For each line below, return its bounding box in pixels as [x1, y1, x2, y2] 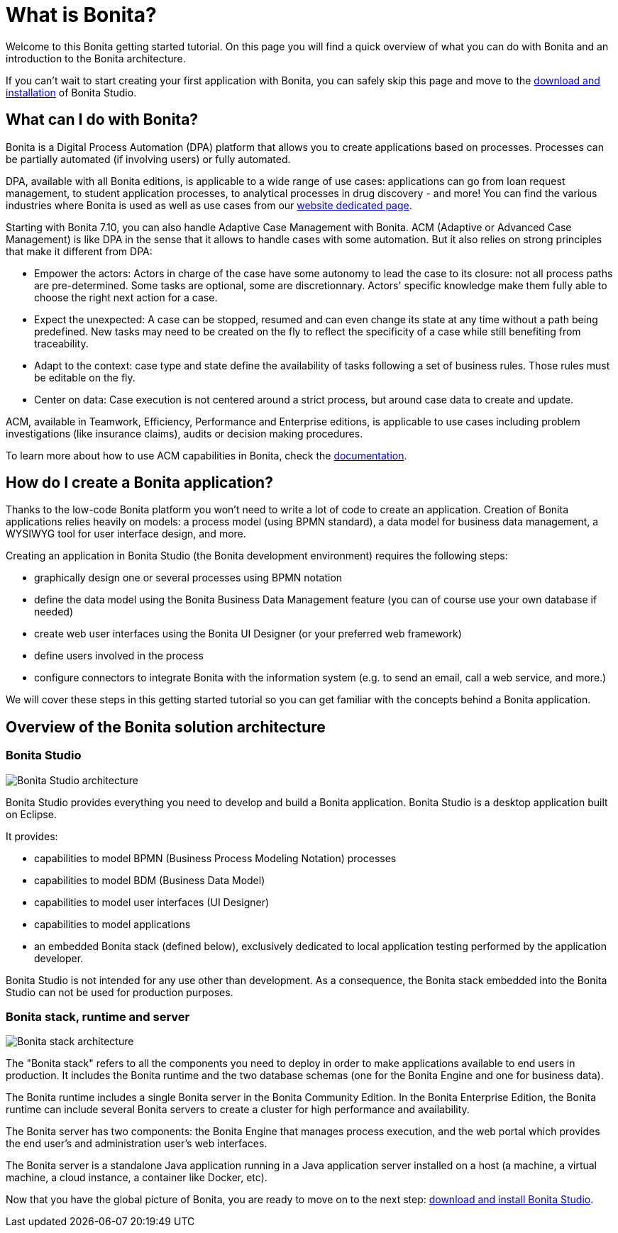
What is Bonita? [6, 3, 157, 27]
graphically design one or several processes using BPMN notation [34, 571, 343, 584]
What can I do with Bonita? [6, 111, 199, 129]
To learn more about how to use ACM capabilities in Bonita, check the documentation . [6, 449, 407, 462]
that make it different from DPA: [6, 245, 153, 257]
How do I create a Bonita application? [6, 474, 273, 492]
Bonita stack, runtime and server [6, 1010, 190, 1025]
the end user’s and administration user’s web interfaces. [6, 1137, 267, 1150]
